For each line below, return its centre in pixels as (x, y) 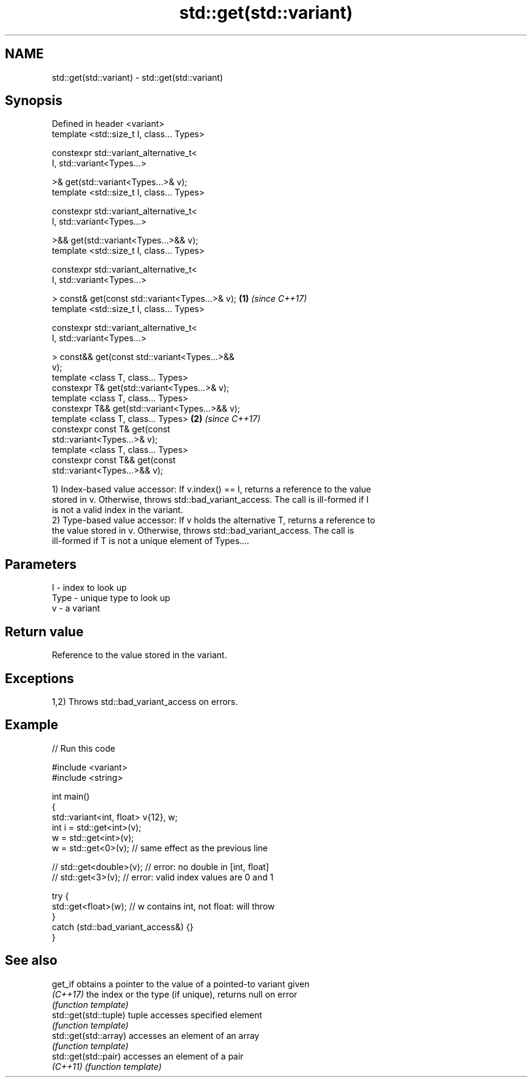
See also (31, 961)
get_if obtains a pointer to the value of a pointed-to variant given (181, 984)
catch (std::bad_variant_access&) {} (123, 927)
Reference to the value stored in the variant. (139, 655)
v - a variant (76, 608)
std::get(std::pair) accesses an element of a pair (148, 1056)
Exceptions (39, 678)
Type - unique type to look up (111, 598)
